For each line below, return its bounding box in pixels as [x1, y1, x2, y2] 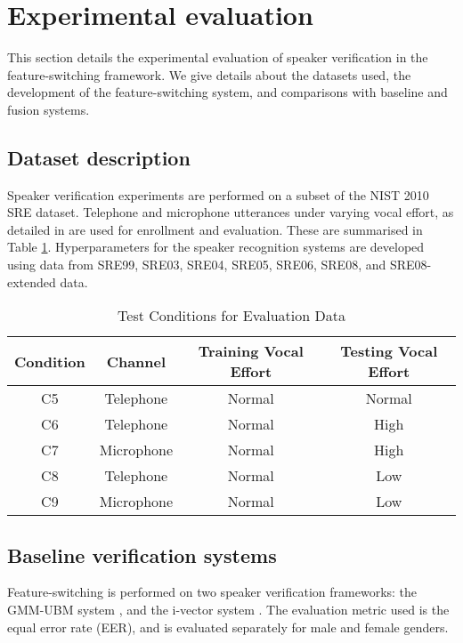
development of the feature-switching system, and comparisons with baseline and [7, 83, 448, 101]
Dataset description [7, 143, 191, 171]
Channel [106, 350, 167, 372]
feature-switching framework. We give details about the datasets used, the [7, 65, 411, 84]
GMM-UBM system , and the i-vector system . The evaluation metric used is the [7, 600, 450, 619]
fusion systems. [7, 100, 90, 118]
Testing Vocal [340, 341, 438, 362]
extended [7, 272, 56, 291]
